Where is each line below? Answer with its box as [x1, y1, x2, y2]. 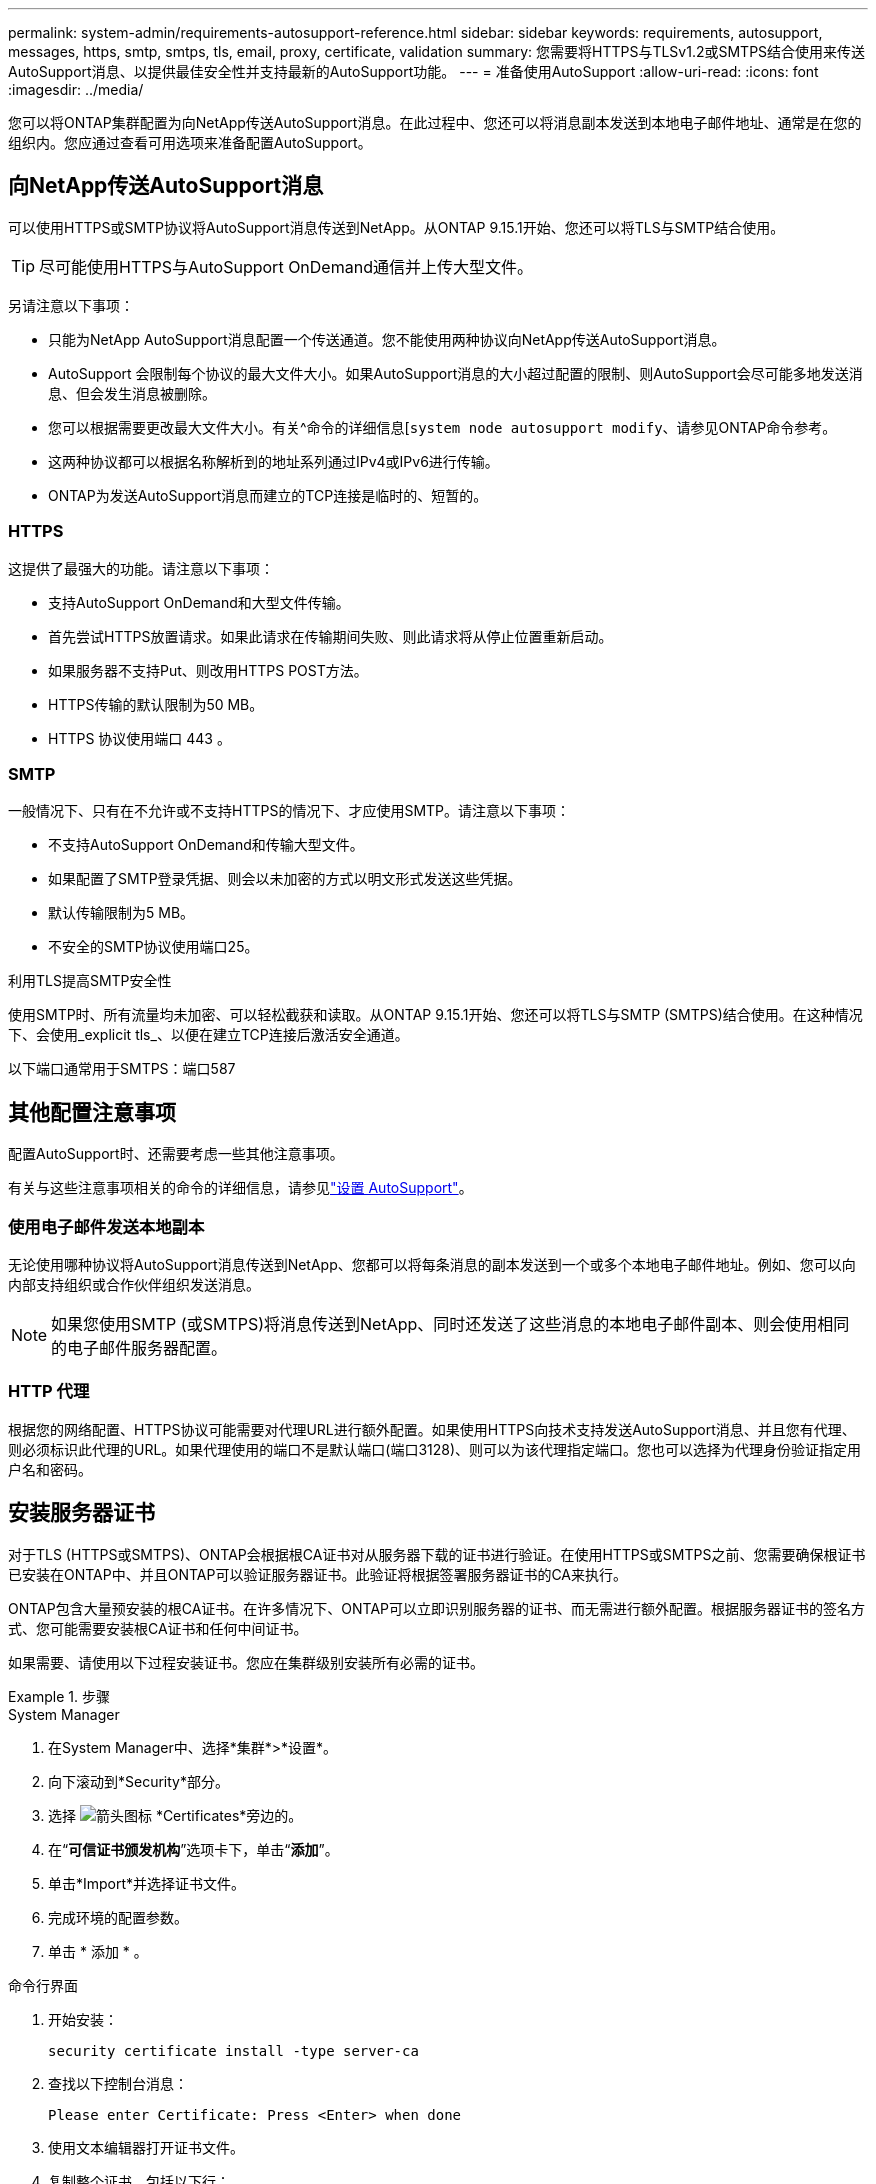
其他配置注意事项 [8, 1099, 176, 1125]
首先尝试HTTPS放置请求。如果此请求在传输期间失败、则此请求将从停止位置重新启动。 [48, 627, 613, 645]
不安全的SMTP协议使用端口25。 [48, 938, 259, 956]
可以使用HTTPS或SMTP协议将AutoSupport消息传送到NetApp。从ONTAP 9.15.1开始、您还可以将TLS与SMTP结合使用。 [8, 218, 785, 236]
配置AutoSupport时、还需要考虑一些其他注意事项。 [8, 1145, 344, 1163]
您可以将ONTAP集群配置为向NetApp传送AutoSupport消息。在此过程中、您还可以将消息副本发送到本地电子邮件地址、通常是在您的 [8, 114, 862, 131]
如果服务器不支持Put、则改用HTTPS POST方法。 [48, 661, 368, 679]
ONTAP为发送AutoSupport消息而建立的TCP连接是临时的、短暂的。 [48, 486, 488, 504]
